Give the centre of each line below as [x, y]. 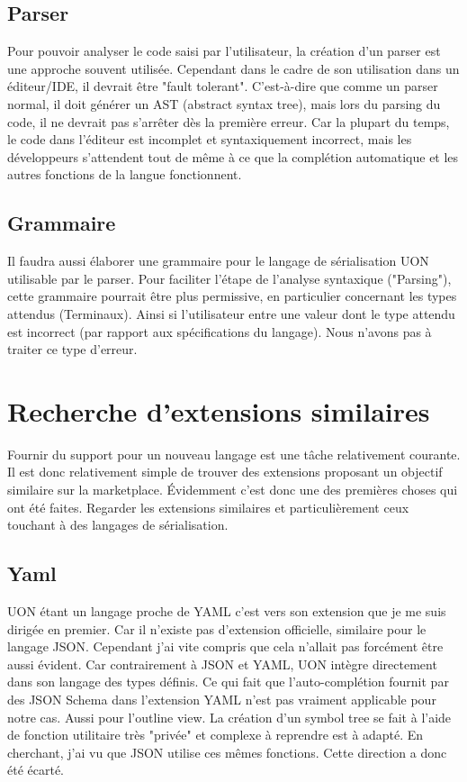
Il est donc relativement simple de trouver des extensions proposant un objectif [225, 472]
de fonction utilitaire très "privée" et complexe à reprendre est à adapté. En [216, 735]
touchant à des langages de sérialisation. [118, 525]
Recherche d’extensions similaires [219, 410]
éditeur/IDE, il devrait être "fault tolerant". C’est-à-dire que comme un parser [223, 86]
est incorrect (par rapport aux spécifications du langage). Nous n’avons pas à [220, 331]
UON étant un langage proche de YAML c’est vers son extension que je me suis [227, 611]
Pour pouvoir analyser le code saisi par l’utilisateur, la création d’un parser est [224, 51]
